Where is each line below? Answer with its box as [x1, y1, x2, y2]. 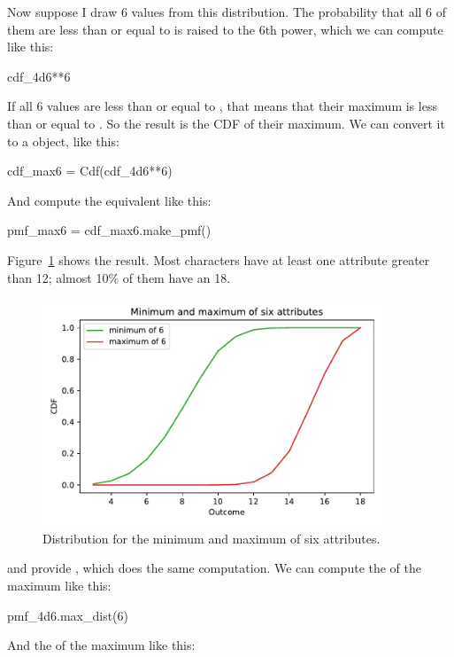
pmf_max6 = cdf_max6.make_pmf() [7, 221, 212, 239]
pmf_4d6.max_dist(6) [7, 606, 128, 624]
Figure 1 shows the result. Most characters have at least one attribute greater [7, 250, 430, 269]
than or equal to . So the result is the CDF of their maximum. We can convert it [7, 113, 445, 132]
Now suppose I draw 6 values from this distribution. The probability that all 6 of [7, 3, 447, 20]
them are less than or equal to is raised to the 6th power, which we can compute [7, 20, 443, 38]
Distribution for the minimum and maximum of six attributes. [42, 528, 381, 547]
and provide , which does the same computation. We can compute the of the [7, 559, 422, 577]
